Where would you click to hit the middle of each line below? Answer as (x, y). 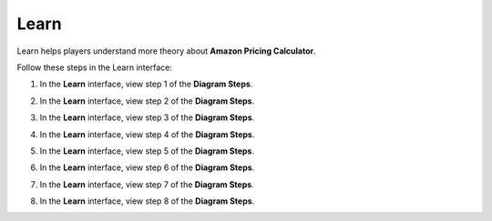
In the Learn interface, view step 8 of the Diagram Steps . (147, 201)
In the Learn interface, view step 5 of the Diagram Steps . (147, 151)
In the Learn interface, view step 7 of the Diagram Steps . (147, 184)
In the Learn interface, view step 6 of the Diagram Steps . (147, 167)
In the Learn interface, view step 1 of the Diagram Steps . (146, 84)
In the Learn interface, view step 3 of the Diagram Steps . (147, 117)
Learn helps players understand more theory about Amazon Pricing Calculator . (166, 51)
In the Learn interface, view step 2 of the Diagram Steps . (147, 101)
